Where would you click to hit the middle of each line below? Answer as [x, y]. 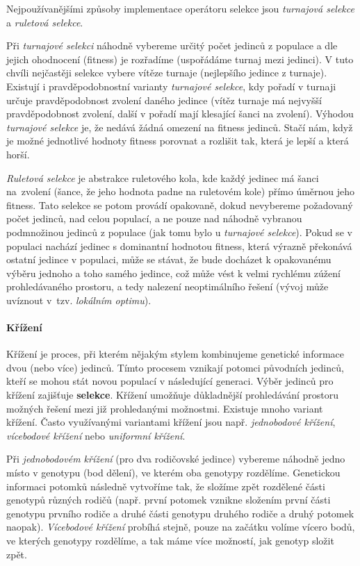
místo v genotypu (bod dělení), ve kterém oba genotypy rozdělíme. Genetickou [173, 473]
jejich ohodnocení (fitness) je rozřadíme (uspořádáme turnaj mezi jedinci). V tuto [180, 59]
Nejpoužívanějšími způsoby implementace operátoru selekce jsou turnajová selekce [180, 8]
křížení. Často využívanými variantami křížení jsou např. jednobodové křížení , [171, 422]
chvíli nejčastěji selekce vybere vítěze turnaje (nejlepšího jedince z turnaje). [167, 73]
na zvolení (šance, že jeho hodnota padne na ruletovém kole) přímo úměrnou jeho [181, 191]
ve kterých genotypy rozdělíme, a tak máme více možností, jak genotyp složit [170, 540]
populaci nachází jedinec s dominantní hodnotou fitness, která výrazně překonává [179, 245]
